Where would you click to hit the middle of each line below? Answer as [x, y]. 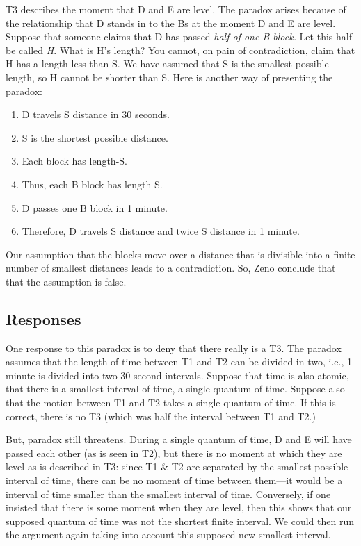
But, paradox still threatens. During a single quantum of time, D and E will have [179, 439]
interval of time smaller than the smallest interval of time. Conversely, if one [168, 494]
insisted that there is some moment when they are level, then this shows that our [179, 507]
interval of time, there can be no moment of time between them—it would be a [174, 480]
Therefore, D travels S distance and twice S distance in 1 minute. [161, 231]
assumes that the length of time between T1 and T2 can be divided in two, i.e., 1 [179, 362]
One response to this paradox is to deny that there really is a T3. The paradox [174, 348]
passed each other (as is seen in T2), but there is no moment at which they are [174, 453]
